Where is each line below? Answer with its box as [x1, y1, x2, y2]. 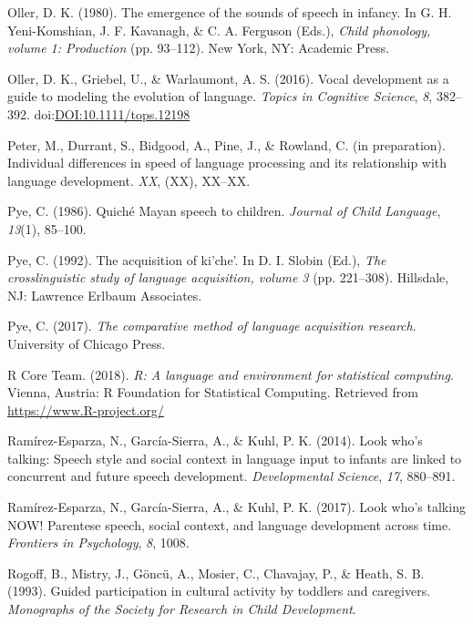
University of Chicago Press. [7, 333, 166, 353]
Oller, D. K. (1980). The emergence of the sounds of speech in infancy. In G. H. [7, 3, 452, 21]
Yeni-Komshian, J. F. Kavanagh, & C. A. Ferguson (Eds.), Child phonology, [7, 20, 431, 39]
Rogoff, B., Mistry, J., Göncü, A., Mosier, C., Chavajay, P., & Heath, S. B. [7, 563, 425, 582]
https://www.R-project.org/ [7, 400, 164, 419]
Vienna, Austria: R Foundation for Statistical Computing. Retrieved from [7, 383, 418, 402]
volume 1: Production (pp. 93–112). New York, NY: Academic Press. [7, 38, 390, 57]
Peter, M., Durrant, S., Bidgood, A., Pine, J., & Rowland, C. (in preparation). [7, 135, 446, 154]
